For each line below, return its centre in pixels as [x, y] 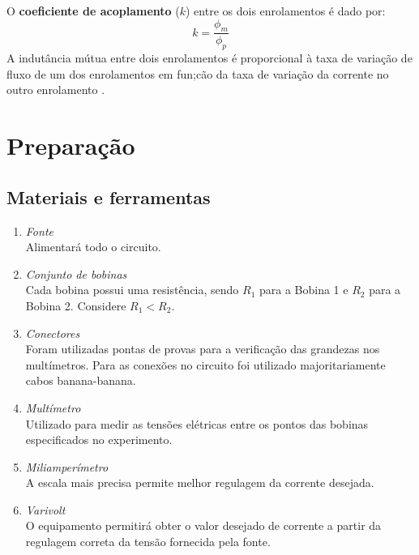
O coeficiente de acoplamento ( [93, 11]
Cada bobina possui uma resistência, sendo [132, 290]
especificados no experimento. [99, 440]
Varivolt [45, 509]
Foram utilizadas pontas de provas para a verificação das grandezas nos [203, 349]
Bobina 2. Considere [76, 305]
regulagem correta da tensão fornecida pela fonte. [148, 542]
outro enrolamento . [56, 90]
